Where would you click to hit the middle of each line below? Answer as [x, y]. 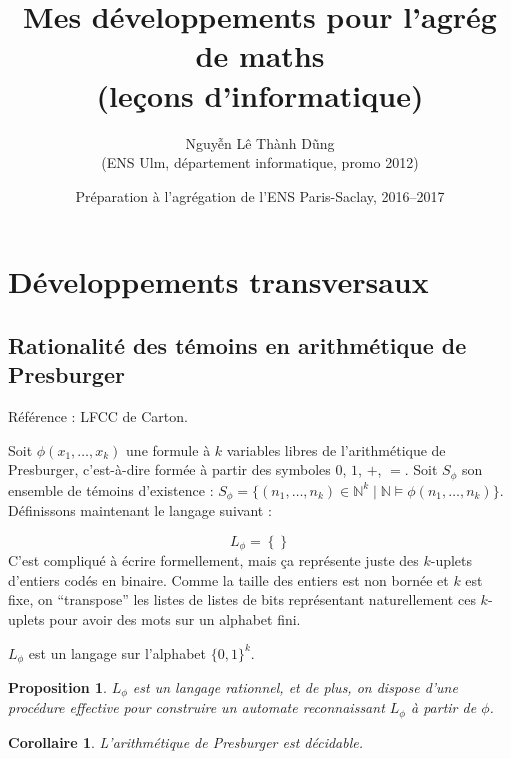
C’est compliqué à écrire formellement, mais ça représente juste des [213, 560]
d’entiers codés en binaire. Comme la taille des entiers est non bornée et [228, 579]
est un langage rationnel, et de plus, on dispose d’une [295, 687]
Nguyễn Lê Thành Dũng [260, 142]
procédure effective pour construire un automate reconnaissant [196, 707]
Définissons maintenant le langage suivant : [140, 510]
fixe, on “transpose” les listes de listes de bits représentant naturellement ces [242, 599]
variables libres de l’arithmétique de [336, 449]
